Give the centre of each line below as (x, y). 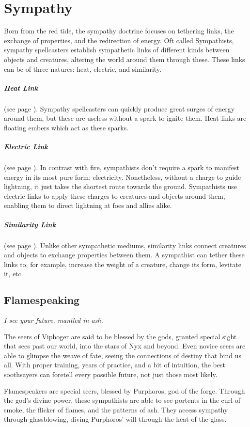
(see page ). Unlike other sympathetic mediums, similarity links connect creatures (125, 245)
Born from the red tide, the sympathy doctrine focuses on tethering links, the (119, 31)
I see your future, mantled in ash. (54, 320)
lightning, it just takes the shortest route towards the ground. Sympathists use (121, 186)
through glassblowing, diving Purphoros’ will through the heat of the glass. (115, 419)
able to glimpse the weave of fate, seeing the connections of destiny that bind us (123, 355)
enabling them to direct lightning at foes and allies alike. (88, 205)
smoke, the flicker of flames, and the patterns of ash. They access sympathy (116, 409)
